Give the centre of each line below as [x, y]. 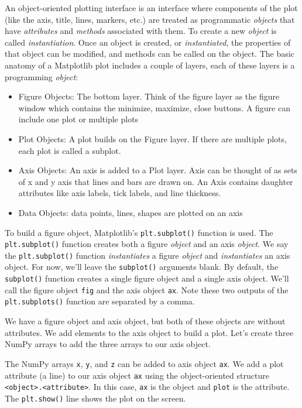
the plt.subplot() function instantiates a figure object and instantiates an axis [147, 255]
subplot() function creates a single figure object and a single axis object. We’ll [147, 278]
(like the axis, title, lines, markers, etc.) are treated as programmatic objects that [150, 19]
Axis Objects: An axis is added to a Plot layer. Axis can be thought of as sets [158, 170]
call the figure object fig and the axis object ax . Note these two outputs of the [147, 289]
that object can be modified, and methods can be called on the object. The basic [150, 54]
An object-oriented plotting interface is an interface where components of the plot [151, 8]
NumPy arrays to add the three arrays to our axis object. [108, 344]
